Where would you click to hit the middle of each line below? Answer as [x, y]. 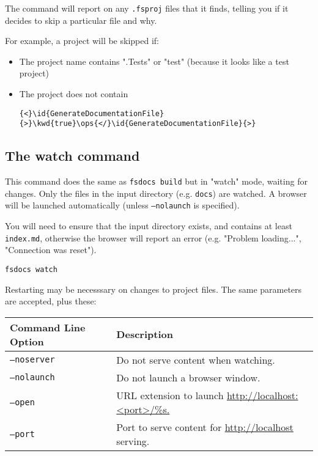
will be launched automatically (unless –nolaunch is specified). [122, 205]
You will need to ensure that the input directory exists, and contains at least [149, 226]
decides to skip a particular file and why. [81, 20]
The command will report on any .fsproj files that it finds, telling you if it [147, 8]
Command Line [48, 327]
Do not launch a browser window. [188, 377]
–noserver [32, 360]
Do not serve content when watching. [196, 359]
